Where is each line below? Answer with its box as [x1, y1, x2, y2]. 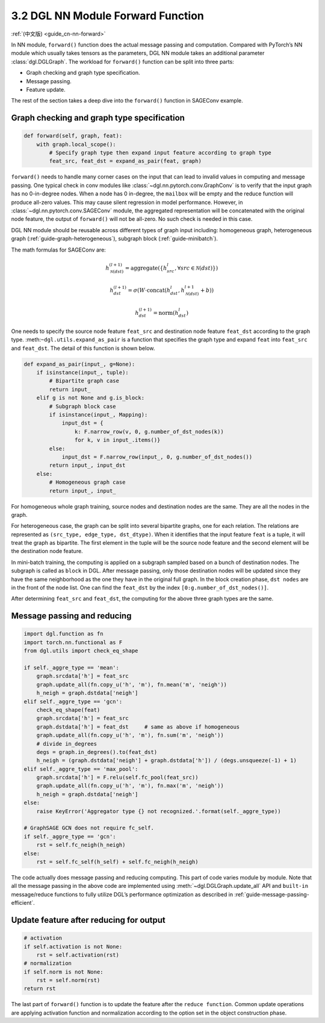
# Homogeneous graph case [49, 479, 126, 486]
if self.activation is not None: [23, 943, 123, 950]
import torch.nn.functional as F [23, 639, 123, 645]
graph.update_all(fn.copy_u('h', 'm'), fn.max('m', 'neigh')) [36, 782, 224, 790]
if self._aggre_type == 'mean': [23, 664, 120, 671]
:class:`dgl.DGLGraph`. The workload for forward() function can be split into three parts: [11, 58, 234, 65]
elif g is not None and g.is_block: [36, 394, 144, 401]
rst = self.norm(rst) [36, 977, 101, 984]
